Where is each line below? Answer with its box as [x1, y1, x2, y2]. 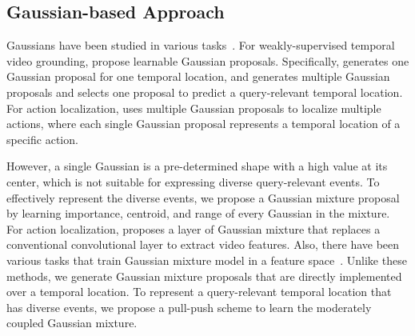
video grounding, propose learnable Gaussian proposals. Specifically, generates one [6, 52, 409, 69]
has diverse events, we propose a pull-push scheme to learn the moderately [6, 298, 372, 315]
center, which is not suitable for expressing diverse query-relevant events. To [6, 173, 380, 190]
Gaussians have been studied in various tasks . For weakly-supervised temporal [6, 37, 395, 54]
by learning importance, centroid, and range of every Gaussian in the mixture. [6, 205, 390, 222]
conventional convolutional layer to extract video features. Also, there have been [6, 236, 400, 253]
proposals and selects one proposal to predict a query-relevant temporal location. [6, 83, 403, 100]
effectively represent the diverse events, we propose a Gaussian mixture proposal [6, 189, 400, 206]
